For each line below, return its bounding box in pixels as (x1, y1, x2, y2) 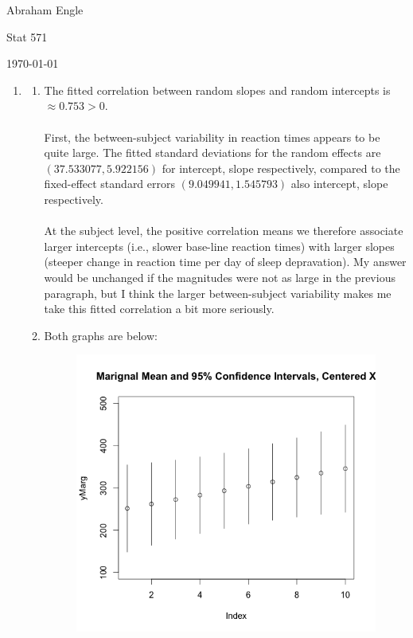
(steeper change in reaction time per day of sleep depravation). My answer (44, 253, 407, 270)
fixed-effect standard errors (44, 175, 176, 192)
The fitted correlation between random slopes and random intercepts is (44, 81, 391, 98)
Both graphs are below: (44, 327, 158, 343)
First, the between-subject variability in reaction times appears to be (44, 128, 380, 145)
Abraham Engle (6, 2, 84, 18)
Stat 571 (6, 28, 48, 45)
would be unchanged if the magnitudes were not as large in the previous (44, 268, 395, 285)
